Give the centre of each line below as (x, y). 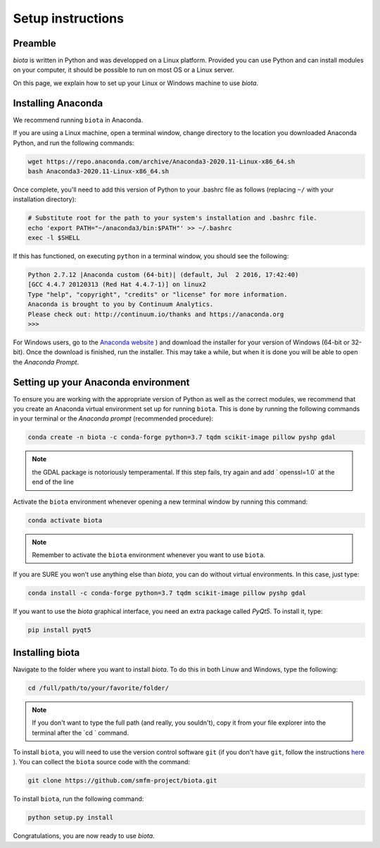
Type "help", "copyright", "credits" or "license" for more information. (158, 294)
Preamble (34, 43)
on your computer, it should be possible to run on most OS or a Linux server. (123, 70)
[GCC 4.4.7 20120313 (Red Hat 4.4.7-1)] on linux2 (117, 285)
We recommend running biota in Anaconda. (78, 120)
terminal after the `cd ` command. (81, 732)
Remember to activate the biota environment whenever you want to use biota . (148, 555)
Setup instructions (69, 18)
